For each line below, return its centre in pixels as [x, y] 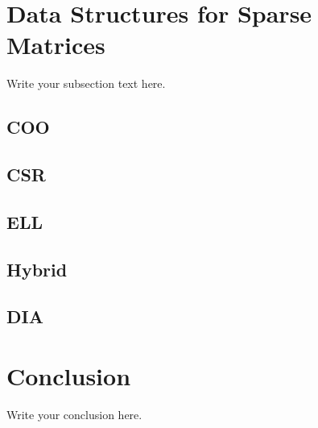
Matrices [56, 45]
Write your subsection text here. [86, 83]
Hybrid [37, 269]
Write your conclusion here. [74, 414]
